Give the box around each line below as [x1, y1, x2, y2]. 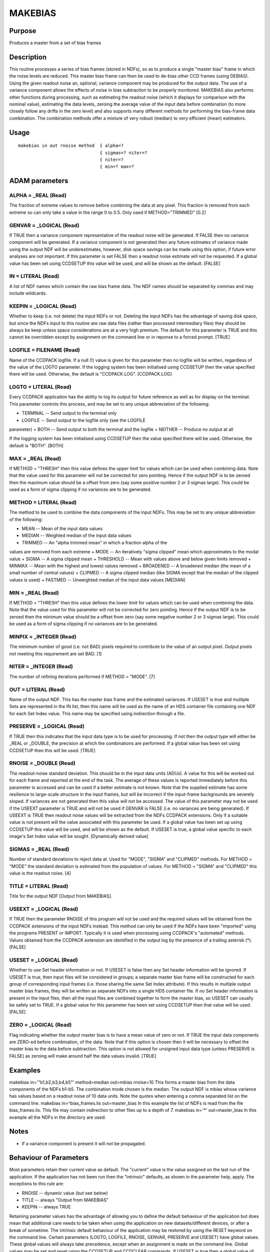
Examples [9, 1066, 41, 1074]
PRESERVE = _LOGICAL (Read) [9, 723, 84, 730]
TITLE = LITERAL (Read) [9, 882, 68, 889]
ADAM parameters [9, 177, 68, 185]
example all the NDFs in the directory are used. [9, 1114, 106, 1120]
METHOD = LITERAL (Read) [9, 499, 77, 506]
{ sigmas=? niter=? [99, 150, 147, 155]
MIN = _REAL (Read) [9, 589, 59, 596]
